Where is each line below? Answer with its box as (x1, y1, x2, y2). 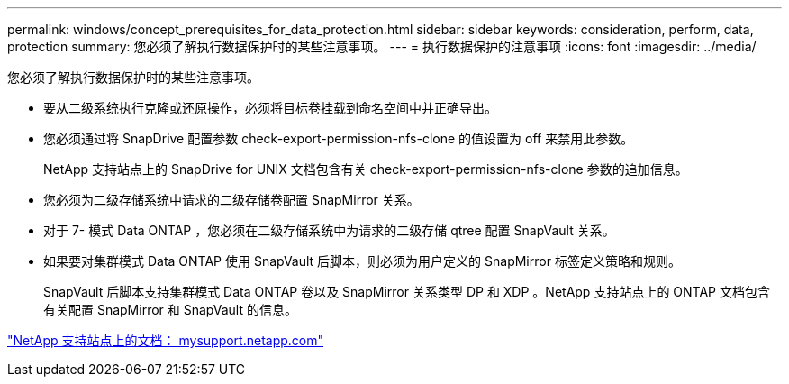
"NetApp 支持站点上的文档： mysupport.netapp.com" (7, 333, 324, 348)
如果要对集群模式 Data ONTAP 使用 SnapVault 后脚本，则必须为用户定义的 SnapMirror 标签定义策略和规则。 (43, 253, 681, 269)
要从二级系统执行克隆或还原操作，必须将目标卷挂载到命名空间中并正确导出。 (43, 100, 497, 115)
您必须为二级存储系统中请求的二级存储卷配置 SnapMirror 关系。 (43, 192, 420, 207)
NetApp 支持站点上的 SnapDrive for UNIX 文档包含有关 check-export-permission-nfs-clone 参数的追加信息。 (43, 161, 688, 177)
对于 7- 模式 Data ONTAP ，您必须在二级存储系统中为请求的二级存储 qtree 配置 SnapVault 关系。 (43, 223, 615, 238)
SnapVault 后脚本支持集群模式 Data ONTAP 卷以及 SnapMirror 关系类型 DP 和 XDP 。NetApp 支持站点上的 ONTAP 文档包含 (43, 284, 770, 299)
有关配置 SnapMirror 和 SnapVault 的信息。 (43, 302, 297, 317)
